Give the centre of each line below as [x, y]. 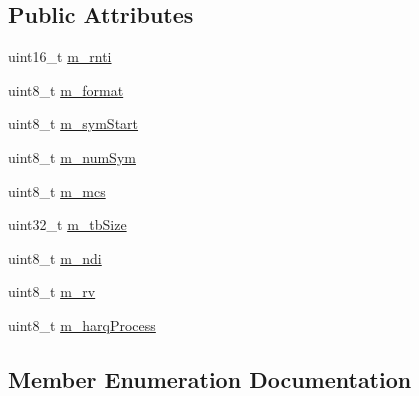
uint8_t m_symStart [73, 123]
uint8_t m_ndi [55, 257]
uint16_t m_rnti [60, 56]
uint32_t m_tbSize [67, 224]
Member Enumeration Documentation [210, 378]
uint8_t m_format [66, 89]
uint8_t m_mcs [57, 190]
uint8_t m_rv [52, 291]
